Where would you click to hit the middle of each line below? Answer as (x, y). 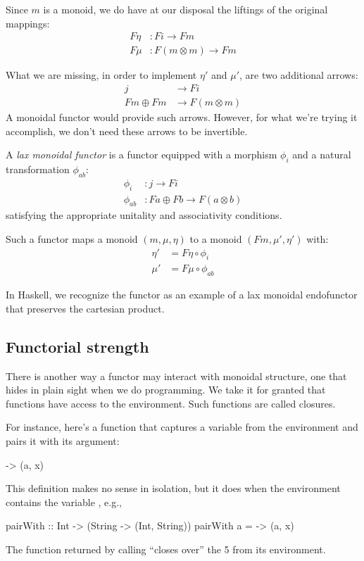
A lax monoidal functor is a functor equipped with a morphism (142, 155)
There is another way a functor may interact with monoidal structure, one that (176, 376)
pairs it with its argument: (63, 440)
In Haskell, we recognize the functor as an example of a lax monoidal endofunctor (182, 295)
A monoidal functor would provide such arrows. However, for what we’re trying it (182, 116)
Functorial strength (77, 346)
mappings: (28, 23)
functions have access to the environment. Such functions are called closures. (171, 403)
